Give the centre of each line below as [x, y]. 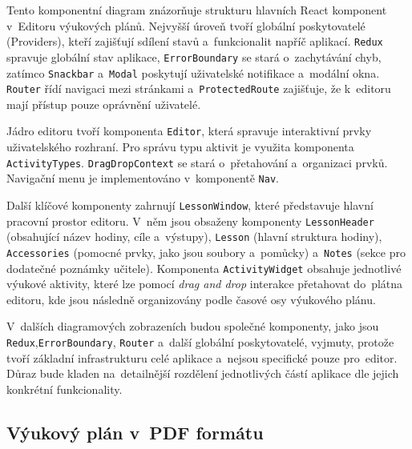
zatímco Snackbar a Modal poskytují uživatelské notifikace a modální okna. [193, 72]
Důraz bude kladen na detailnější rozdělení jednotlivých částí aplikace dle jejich [203, 373]
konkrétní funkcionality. [65, 389]
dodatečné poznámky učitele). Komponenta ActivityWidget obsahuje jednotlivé [204, 268]
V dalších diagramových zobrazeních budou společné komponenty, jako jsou [193, 326]
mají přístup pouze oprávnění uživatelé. [104, 104]
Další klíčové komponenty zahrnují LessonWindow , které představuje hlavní [190, 204]
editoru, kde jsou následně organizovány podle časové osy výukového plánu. [191, 299]
